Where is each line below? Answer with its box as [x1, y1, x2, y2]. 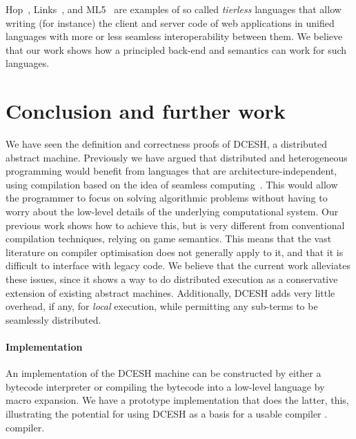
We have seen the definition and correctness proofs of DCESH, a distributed [6, 137, 328, 151]
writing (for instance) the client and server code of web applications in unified [6, 15, 335, 30]
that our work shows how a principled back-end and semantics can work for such [6, 42, 347, 57]
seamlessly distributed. [6, 312, 101, 326]
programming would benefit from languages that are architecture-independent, [6, 164, 337, 178]
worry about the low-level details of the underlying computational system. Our [6, 204, 339, 219]
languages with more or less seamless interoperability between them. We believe [6, 29, 343, 43]
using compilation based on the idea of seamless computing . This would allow [6, 177, 338, 191]
